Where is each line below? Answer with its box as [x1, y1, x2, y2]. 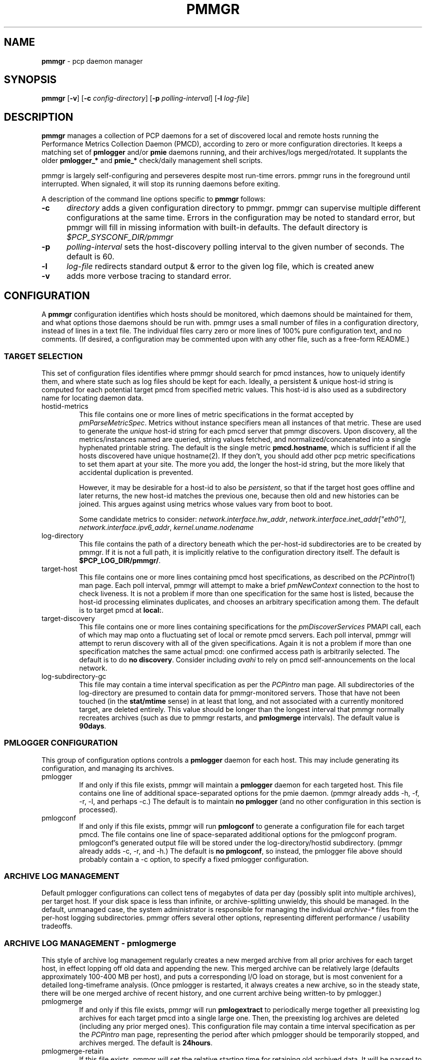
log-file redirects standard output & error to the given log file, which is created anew [66, 261, 374, 272]
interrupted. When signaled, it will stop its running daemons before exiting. [41, 180, 280, 188]
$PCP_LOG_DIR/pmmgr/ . [79, 556, 161, 565]
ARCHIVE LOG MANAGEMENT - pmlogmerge [4, 938, 177, 948]
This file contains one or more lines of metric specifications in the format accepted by [79, 410, 354, 419]
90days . [79, 721, 106, 730]
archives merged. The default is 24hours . [79, 1039, 213, 1047]
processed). [79, 805, 118, 814]
